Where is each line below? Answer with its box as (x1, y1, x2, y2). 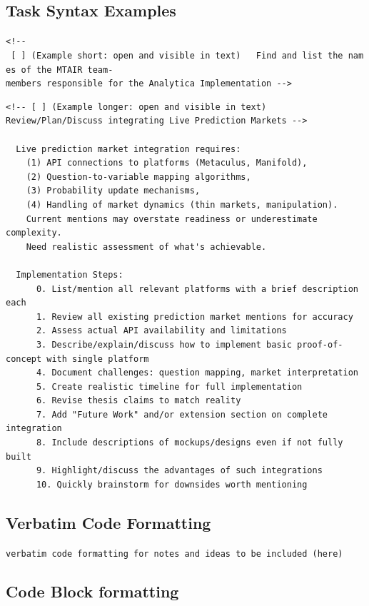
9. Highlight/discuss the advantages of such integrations (36, 465, 323, 476)
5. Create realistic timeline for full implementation (36, 381, 303, 392)
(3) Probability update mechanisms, (26, 186, 201, 196)
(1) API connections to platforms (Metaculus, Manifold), (26, 158, 308, 168)
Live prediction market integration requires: (16, 143, 241, 154)
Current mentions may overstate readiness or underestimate (26, 213, 318, 224)
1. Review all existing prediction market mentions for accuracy (36, 311, 353, 322)
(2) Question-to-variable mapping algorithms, (26, 171, 251, 182)
